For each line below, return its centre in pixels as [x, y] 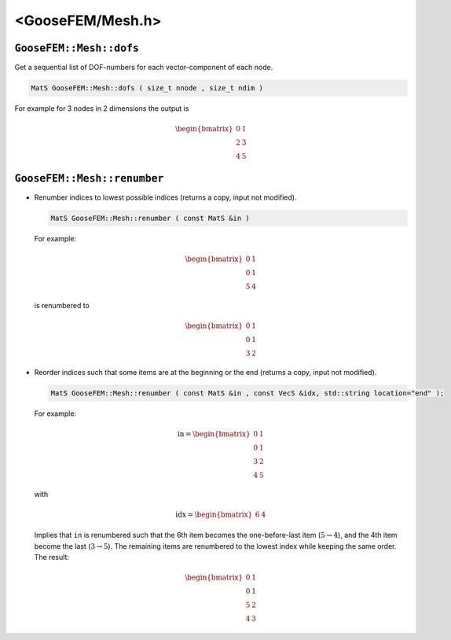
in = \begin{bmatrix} [214, 434]
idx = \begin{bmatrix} [214, 514]
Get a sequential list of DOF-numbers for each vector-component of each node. [144, 68]
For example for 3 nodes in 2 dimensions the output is [102, 109]
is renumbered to [62, 305]
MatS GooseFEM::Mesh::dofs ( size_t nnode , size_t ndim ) [147, 88]
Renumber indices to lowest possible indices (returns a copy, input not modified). [165, 197]
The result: [52, 557]
